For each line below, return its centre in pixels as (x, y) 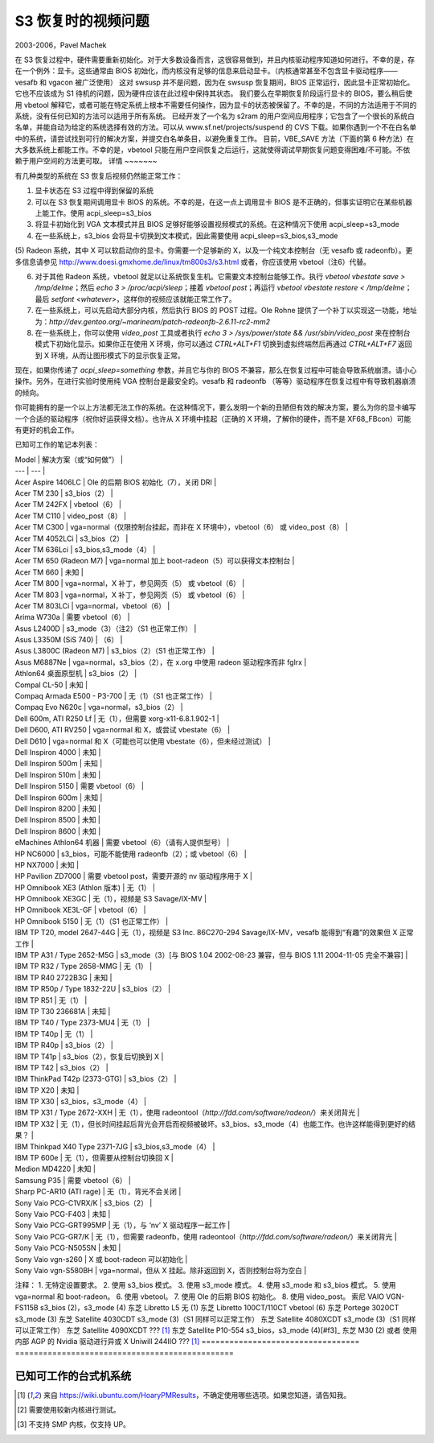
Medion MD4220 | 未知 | (55, 1169)
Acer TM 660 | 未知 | (49, 572)
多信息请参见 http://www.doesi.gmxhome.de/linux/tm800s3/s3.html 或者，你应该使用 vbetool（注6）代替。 (193, 262)
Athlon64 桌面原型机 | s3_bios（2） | (76, 674)
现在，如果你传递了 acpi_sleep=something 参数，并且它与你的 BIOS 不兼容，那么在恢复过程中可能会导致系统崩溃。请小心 (216, 370)
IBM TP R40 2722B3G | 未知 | (63, 977)
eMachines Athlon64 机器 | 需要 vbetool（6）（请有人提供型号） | (122, 843)
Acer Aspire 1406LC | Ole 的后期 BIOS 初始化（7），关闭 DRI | (116, 482)
